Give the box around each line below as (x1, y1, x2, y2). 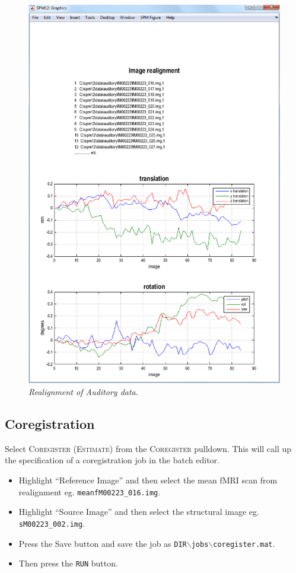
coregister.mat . (213, 537, 275, 549)
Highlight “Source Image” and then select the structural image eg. (18, 505, 259, 518)
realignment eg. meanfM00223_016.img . (18, 485, 161, 498)
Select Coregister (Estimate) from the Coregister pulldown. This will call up (5, 442, 292, 454)
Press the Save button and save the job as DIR (18, 537, 187, 549)
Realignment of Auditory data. (28, 386, 139, 398)
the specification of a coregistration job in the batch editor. (5, 454, 219, 466)
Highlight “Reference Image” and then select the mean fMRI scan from (18, 474, 278, 486)
